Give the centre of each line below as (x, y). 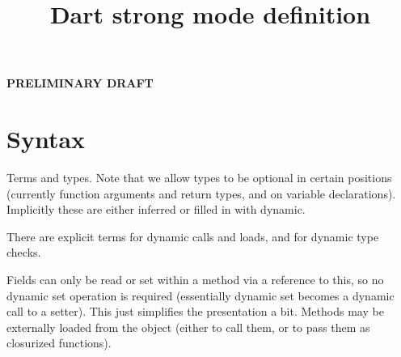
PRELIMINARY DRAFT (80, 83)
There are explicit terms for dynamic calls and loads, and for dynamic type (193, 236)
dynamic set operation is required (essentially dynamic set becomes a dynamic (200, 295)
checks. (24, 252)
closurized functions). (59, 343)
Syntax (46, 139)
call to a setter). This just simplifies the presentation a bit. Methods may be (195, 311)
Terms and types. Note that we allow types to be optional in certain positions (199, 178)
